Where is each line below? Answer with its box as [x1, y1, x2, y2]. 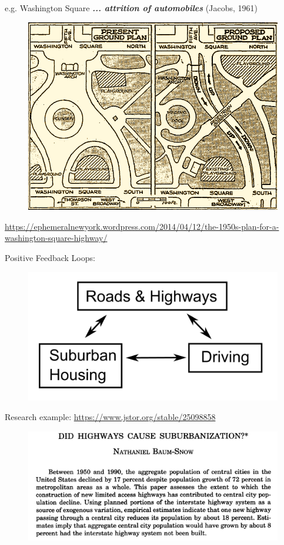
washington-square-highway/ [5, 232, 108, 244]
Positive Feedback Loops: [5, 252, 95, 264]
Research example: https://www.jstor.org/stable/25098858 [5, 411, 216, 423]
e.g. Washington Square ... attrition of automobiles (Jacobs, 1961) [5, 2, 258, 14]
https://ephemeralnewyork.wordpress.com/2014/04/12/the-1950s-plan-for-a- [5, 220, 279, 232]
